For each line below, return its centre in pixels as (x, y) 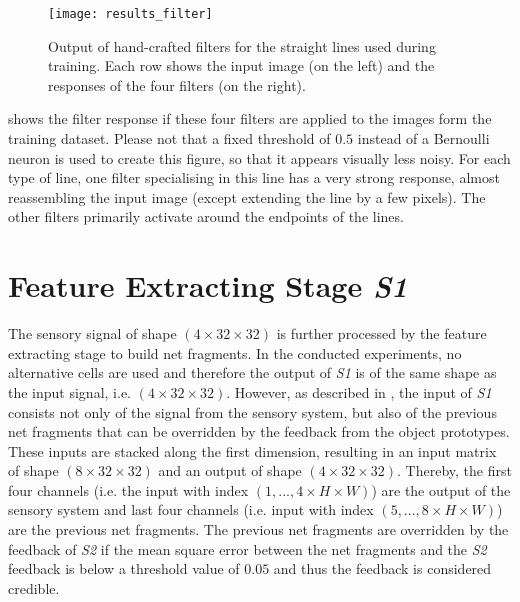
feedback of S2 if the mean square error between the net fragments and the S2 (247, 548)
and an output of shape (230, 470)
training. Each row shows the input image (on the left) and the (241, 65)
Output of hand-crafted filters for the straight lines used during (242, 45)
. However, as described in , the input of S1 (359, 391)
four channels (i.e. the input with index (128, 489)
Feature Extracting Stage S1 (208, 286)
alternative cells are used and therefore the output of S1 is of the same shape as (252, 372)
